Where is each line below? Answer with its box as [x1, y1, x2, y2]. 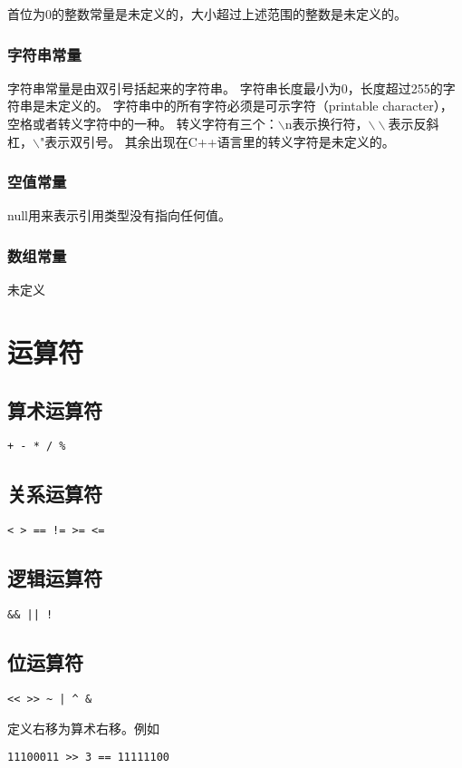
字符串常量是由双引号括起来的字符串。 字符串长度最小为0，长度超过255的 [7, 78, 443, 97]
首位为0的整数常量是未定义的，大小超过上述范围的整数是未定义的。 [7, 5, 407, 23]
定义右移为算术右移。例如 [7, 718, 159, 737]
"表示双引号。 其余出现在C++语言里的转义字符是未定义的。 [39, 131, 395, 151]
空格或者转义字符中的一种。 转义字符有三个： [7, 114, 278, 132]
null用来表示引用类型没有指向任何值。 [7, 206, 231, 225]
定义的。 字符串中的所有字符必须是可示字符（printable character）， [57, 96, 453, 115]
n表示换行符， [284, 114, 369, 132]
